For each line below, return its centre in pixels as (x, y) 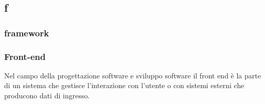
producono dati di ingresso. (47, 96)
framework (27, 33)
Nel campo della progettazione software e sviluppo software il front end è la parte (132, 75)
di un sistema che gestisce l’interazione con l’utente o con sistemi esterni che (124, 85)
